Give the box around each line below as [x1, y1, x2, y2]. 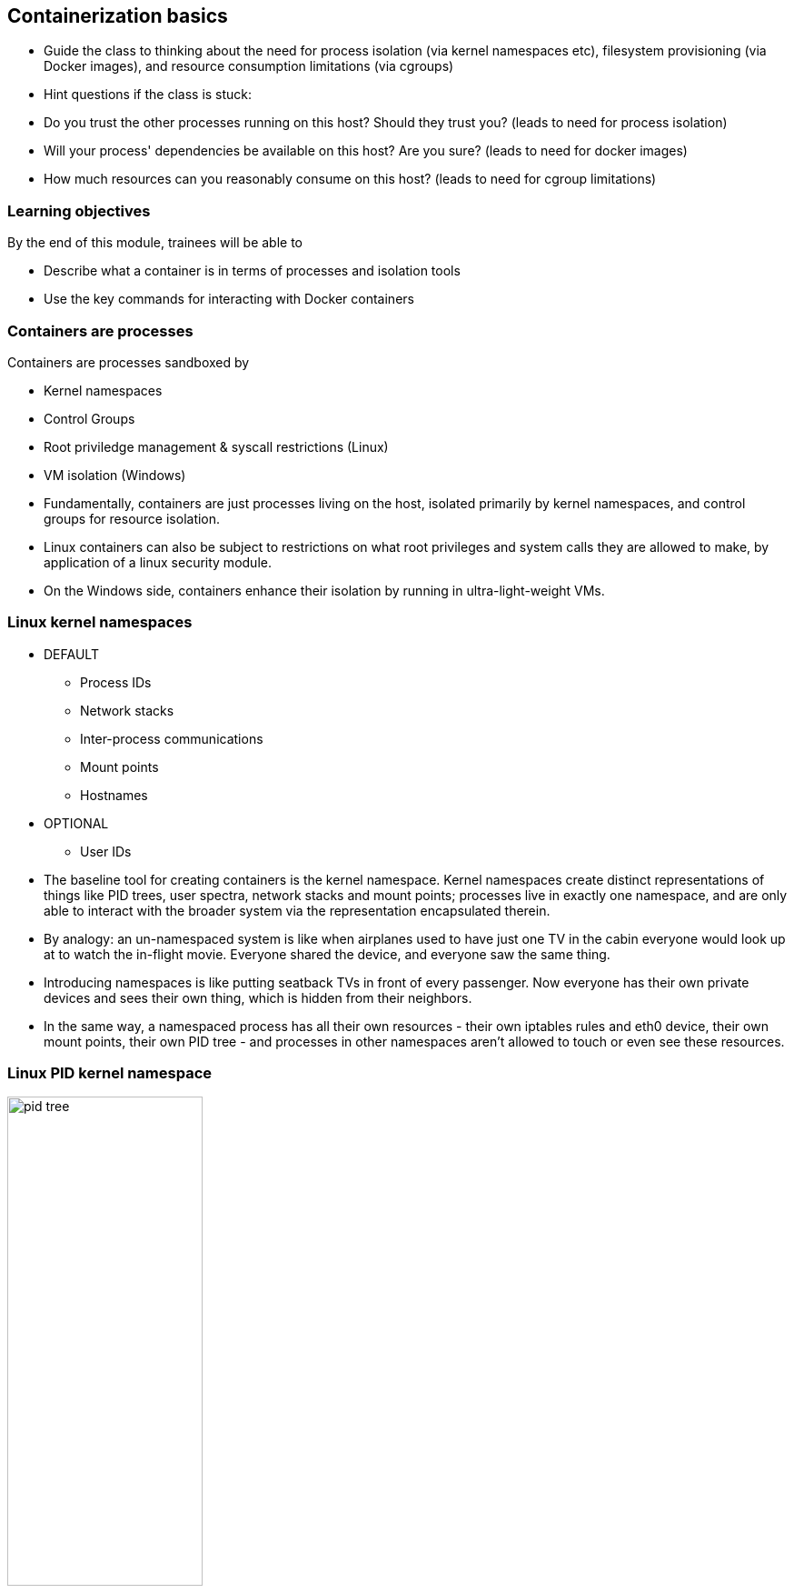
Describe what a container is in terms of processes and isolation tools [44, 263, 461, 279]
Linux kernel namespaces [7, 613, 193, 632]
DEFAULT [44, 646, 99, 662]
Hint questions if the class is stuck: [44, 86, 253, 103]
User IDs [80, 843, 132, 859]
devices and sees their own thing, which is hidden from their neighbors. [44, 989, 472, 1006]
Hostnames [80, 786, 148, 803]
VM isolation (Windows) [44, 466, 186, 483]
